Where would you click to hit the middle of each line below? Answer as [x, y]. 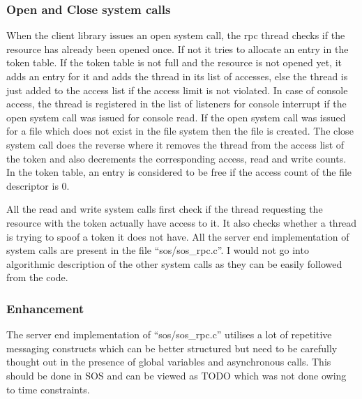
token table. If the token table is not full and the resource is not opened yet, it [174, 62]
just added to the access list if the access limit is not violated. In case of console [177, 90]
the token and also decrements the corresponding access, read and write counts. [176, 158]
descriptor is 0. [38, 185]
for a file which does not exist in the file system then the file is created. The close [180, 131]
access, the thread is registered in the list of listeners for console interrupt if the [176, 104]
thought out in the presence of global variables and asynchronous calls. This [169, 362]
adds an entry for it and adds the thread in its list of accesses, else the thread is [177, 76]
